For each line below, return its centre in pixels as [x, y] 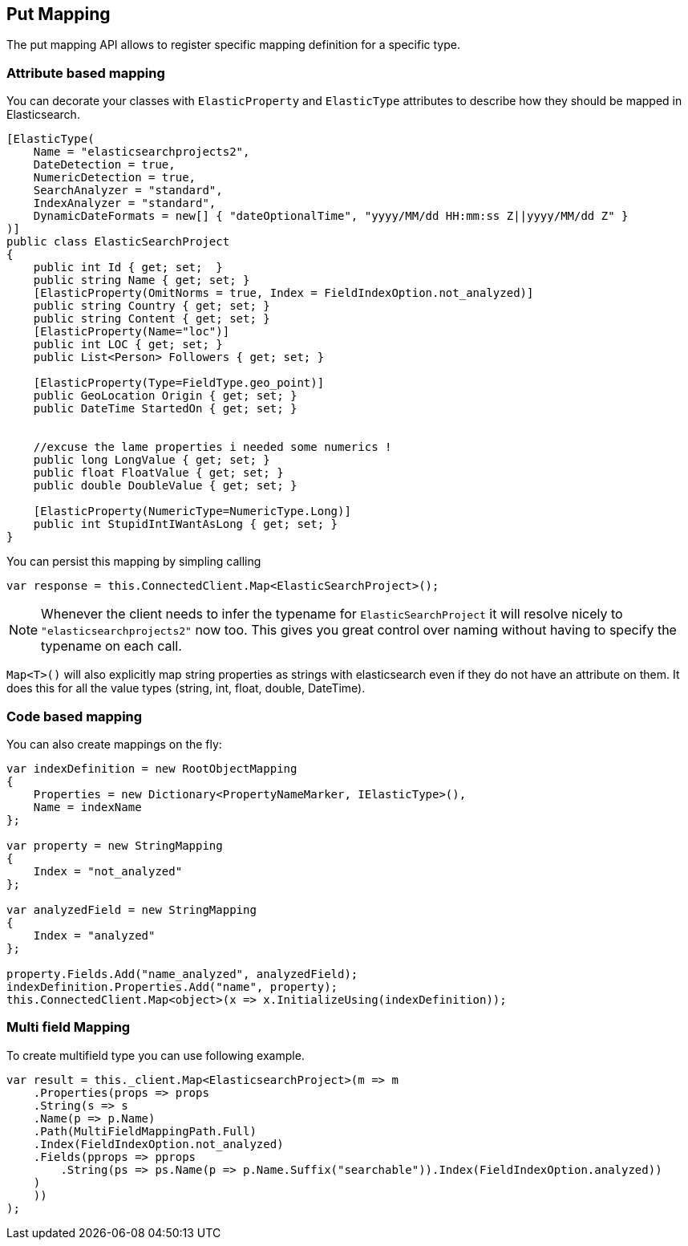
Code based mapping [75, 716]
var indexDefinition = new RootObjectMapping [152, 768]
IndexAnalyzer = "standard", [125, 203]
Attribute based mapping [86, 73]
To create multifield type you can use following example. [156, 1055]
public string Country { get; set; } [152, 306]
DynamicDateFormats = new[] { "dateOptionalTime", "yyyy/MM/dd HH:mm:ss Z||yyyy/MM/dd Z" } [331, 216]
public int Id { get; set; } [128, 268]
